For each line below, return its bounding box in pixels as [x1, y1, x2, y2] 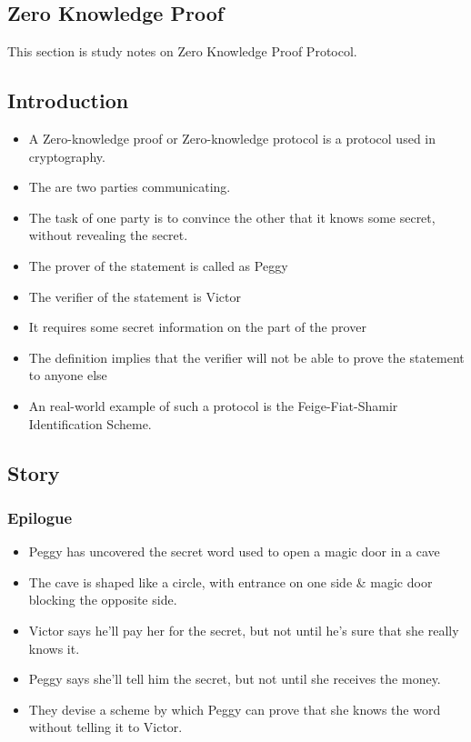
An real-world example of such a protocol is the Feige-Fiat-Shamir [28, 396, 398, 415]
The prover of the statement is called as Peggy [28, 256, 288, 275]
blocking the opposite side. [28, 590, 177, 609]
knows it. [28, 638, 80, 657]
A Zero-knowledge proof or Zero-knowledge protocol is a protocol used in [28, 129, 436, 147]
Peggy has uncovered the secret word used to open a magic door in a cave [28, 542, 440, 561]
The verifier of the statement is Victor [28, 286, 241, 306]
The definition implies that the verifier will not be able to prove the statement [28, 347, 465, 366]
